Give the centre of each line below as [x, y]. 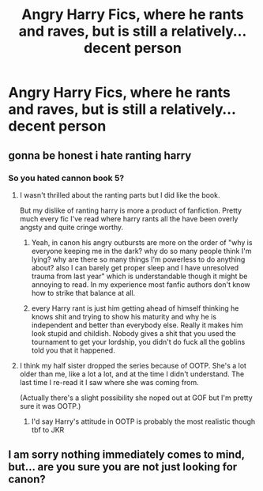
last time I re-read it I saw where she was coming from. [109, 382]
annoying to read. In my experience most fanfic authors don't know [141, 284]
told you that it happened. [73, 350]
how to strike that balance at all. [83, 293]
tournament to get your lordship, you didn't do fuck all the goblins [138, 342]
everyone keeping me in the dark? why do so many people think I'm [141, 251]
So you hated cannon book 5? [66, 178]
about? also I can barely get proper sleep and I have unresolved [135, 267]
